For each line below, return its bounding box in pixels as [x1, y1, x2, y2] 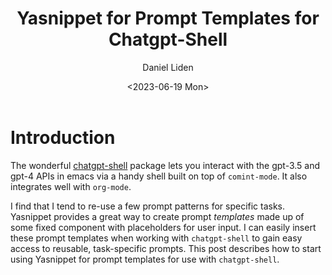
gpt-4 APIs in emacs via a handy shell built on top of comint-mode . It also [10, 170, 308, 182]
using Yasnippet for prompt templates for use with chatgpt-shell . [10, 253, 280, 265]
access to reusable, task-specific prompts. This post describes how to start [10, 242, 322, 254]
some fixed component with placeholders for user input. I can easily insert [10, 221, 317, 233]
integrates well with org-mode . [10, 180, 132, 192]
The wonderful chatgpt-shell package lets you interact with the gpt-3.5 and [10, 159, 321, 171]
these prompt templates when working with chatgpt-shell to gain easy [10, 232, 303, 244]
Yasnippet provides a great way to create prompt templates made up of [10, 210, 305, 222]
